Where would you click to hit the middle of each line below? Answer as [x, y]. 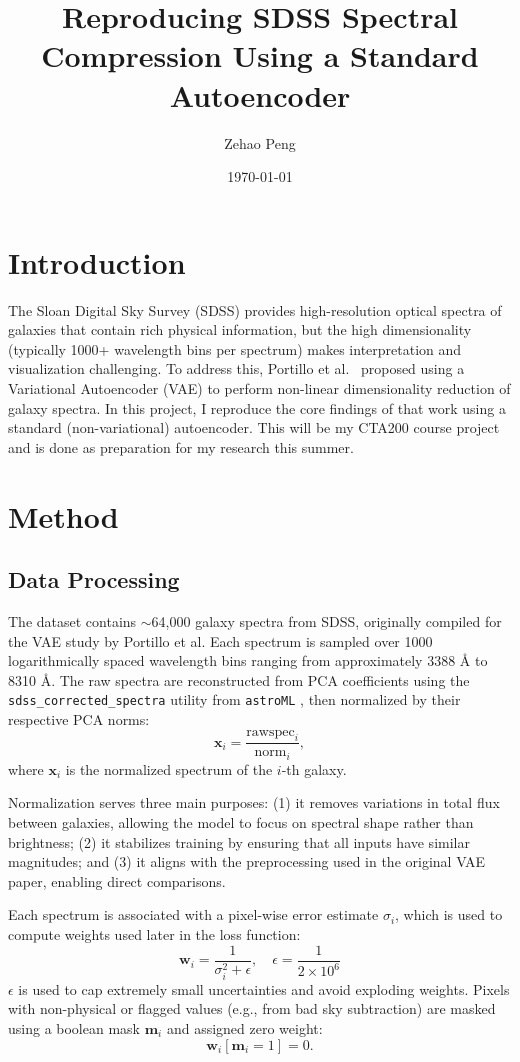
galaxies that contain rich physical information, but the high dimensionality [240, 329]
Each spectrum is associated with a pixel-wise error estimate [193, 914]
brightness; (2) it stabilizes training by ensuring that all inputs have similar [239, 841]
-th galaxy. [314, 768]
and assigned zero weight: [244, 1027]
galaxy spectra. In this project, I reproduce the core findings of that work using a [257, 407]
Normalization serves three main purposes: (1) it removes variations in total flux [254, 802]
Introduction [97, 261]
